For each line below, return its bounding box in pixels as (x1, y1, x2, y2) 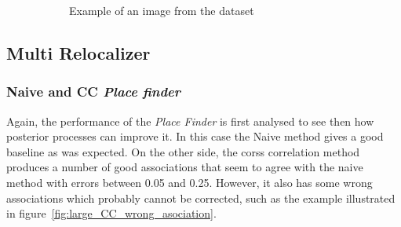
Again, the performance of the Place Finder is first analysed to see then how (6, 112, 374, 129)
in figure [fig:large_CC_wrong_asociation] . (6, 205, 217, 222)
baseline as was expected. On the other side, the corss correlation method (6, 143, 360, 159)
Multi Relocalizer (6, 40, 151, 64)
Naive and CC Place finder (6, 82, 181, 101)
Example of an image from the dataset (69, 2, 254, 18)
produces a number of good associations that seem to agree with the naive (6, 159, 363, 175)
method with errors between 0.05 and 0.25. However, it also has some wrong (6, 174, 373, 190)
